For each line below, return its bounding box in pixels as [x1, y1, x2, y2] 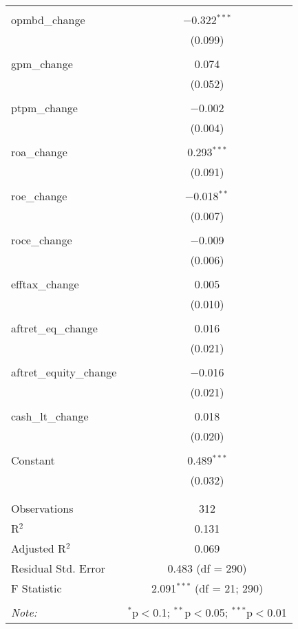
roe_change [11, 188, 67, 204]
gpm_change [11, 56, 73, 72]
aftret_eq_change [11, 320, 98, 336]
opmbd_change [11, 12, 85, 28]
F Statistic [11, 580, 62, 596]
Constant [11, 452, 55, 468]
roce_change [11, 232, 72, 248]
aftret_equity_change [11, 364, 117, 380]
